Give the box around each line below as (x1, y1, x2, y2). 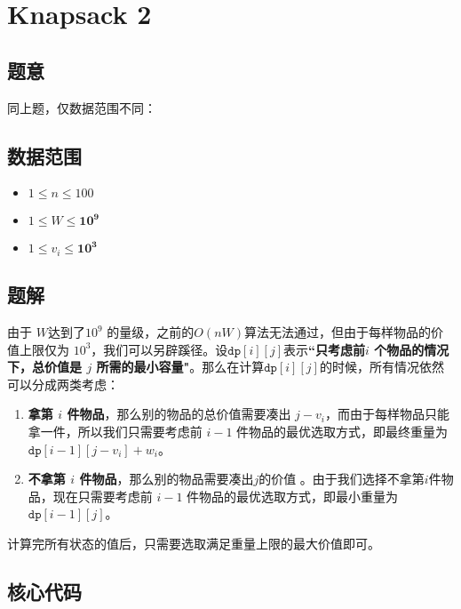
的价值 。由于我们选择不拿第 (258, 469, 425, 488)
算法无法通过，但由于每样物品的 (244, 323, 432, 341)
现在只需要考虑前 (52, 486, 153, 505)
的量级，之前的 (107, 323, 195, 341)
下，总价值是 (7, 357, 82, 376)
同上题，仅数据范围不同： (7, 98, 156, 116)
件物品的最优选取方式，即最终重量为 (236, 422, 449, 440)
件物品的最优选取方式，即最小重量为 (187, 486, 399, 505)
